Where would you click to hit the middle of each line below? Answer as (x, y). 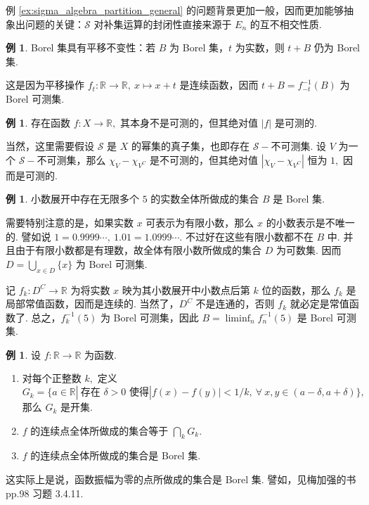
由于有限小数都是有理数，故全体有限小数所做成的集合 (138, 250)
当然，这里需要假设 (50, 146)
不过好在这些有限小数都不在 (249, 236)
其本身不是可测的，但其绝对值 (189, 122)
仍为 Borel (337, 47)
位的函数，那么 (296, 289)
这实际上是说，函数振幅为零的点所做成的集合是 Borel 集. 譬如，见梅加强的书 (181, 479)
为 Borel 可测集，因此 (149, 317)
